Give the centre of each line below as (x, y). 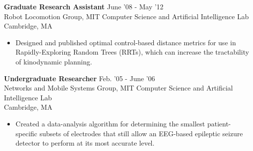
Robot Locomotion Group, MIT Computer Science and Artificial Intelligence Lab (126, 16)
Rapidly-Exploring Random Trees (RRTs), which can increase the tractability (132, 52)
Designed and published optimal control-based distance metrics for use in (126, 42)
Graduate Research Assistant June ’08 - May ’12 (84, 6)
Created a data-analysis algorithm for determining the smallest (110, 123)
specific (26, 133)
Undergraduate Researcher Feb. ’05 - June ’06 (80, 78)
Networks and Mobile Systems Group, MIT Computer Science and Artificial (118, 88)
